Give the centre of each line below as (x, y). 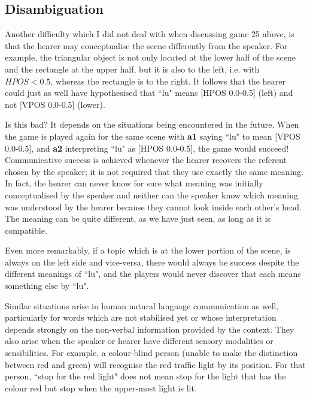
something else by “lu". (47, 286)
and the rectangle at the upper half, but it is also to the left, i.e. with (132, 69)
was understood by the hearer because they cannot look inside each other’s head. (153, 206)
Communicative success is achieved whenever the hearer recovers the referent (146, 160)
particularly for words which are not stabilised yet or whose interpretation (141, 317)
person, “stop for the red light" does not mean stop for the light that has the (145, 376)
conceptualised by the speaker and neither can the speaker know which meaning (151, 195)
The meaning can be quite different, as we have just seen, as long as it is (138, 218)
